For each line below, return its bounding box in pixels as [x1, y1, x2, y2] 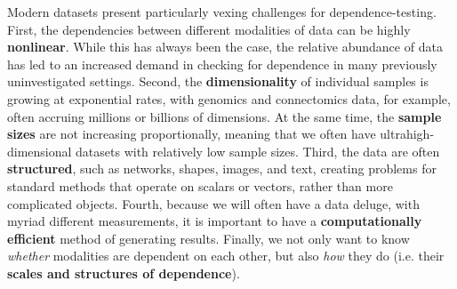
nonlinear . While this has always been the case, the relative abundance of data [7, 37, 443, 56]
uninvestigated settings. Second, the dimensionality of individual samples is [7, 72, 429, 91]
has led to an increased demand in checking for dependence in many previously [7, 54, 437, 73]
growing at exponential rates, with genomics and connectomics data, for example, [7, 89, 451, 108]
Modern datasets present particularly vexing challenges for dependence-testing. [7, 3, 437, 20]
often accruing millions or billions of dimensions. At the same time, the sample [7, 107, 442, 125]
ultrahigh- [380, 124, 435, 143]
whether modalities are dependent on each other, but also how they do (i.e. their [7, 246, 445, 265]
